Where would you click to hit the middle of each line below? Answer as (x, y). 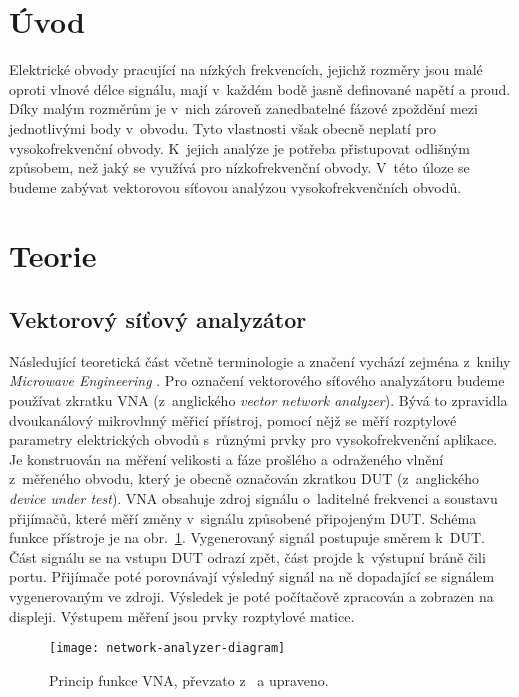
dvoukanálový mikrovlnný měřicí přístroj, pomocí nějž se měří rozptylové (233, 419)
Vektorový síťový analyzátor (158, 319)
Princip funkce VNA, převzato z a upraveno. (189, 679)
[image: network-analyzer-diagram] (167, 648)
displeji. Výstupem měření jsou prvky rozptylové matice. (182, 615)
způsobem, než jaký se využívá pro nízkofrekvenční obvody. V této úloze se (239, 167)
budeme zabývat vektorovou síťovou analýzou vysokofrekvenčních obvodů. (235, 186)
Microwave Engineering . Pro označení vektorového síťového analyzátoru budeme (257, 380)
